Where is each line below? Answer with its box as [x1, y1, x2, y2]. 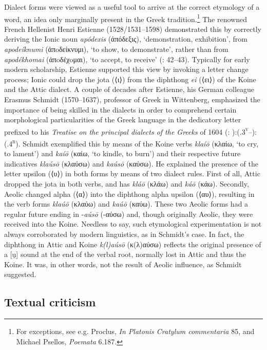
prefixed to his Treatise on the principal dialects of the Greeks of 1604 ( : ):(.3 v [4, 124, 249, 137]
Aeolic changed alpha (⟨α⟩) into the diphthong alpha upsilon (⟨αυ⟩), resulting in [4, 188, 255, 199]
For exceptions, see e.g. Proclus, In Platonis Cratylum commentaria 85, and [16, 326, 255, 337]
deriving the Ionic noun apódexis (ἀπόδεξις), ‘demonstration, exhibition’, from [4, 33, 247, 44]
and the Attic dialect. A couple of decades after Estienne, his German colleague [4, 84, 255, 95]
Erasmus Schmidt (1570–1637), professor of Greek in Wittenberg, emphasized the [4, 94, 260, 104]
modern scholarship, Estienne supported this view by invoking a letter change [4, 64, 249, 75]
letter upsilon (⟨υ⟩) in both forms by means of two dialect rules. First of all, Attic [4, 168, 260, 179]
